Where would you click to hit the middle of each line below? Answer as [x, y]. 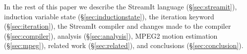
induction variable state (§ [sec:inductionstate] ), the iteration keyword [109, 16]
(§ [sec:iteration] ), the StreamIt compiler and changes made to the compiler [118, 26]
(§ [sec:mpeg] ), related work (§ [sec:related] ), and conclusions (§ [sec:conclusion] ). [124, 45]
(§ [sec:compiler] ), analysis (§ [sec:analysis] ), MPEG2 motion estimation [111, 35]
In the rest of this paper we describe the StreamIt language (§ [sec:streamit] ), [121, 6]
